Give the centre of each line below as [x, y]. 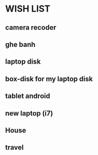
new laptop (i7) [29, 113]
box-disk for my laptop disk [49, 79]
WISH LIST [28, 9]
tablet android [28, 96]
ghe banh [20, 44]
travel [15, 148]
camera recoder [31, 28]
